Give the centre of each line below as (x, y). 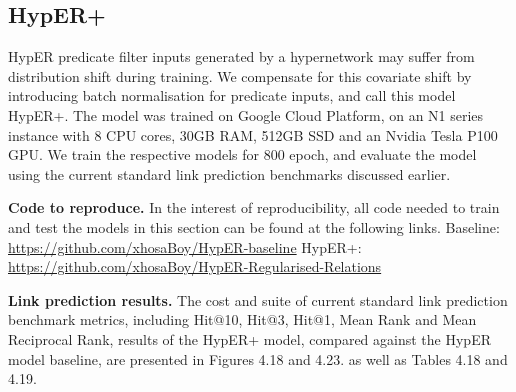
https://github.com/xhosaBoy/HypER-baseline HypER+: (185, 246)
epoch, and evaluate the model (383, 154)
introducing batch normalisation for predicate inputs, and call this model (232, 95)
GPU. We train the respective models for (134, 154)
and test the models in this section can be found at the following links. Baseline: (254, 226)
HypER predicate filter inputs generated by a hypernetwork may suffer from (241, 56)
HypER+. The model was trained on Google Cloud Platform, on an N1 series (246, 114)
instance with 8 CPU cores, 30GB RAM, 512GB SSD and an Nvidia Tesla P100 (253, 134)
